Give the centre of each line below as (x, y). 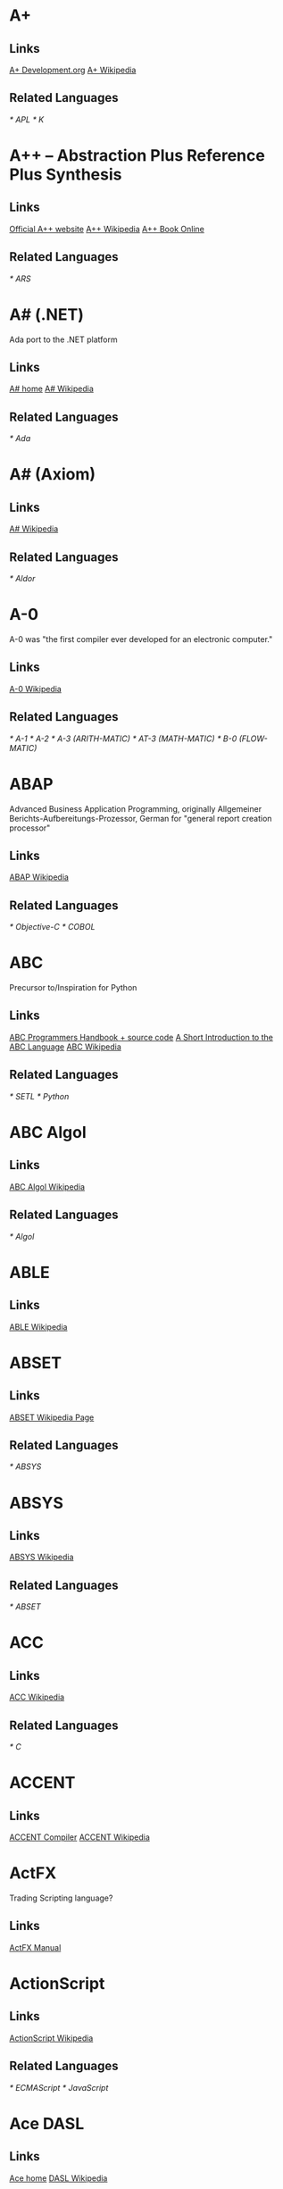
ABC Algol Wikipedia (47, 1186)
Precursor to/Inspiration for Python (73, 988)
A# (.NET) (47, 314)
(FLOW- (253, 739)
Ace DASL (47, 2123)
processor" (30, 828)
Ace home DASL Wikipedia (58, 2178)
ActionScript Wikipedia (51, 2038)
